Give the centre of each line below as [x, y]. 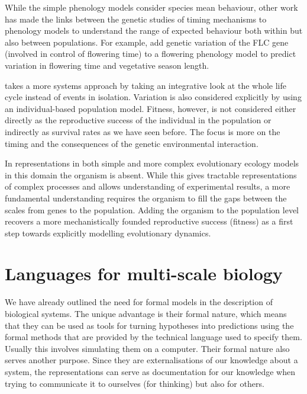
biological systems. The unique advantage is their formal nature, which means [146, 313]
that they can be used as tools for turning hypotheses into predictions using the [149, 325]
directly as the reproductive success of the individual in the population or [138, 120]
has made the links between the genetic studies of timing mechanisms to [136, 19]
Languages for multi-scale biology [144, 273]
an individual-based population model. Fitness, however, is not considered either [151, 108]
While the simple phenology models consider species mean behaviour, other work [151, 7]
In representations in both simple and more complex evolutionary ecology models [152, 163]
